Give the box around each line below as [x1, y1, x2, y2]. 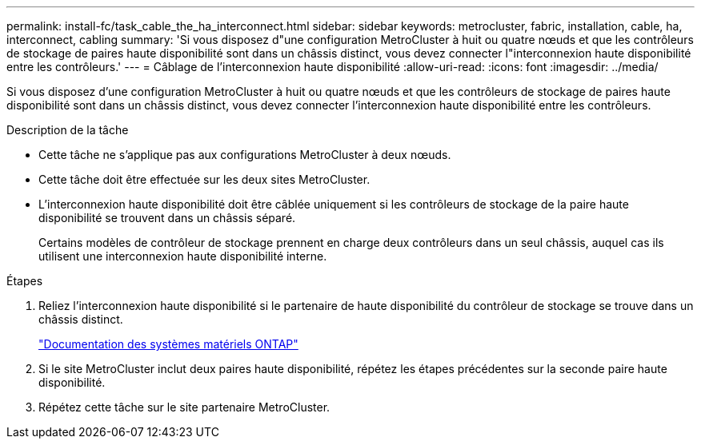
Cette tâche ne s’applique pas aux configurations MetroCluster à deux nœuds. [38, 148, 451, 161]
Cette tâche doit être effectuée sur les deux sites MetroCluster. [38, 173, 371, 186]
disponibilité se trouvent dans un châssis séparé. [38, 211, 296, 224]
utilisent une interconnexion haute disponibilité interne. [38, 249, 327, 263]
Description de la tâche [6, 123, 129, 137]
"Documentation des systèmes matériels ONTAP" [38, 337, 298, 351]
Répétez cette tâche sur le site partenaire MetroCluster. [38, 400, 330, 414]
